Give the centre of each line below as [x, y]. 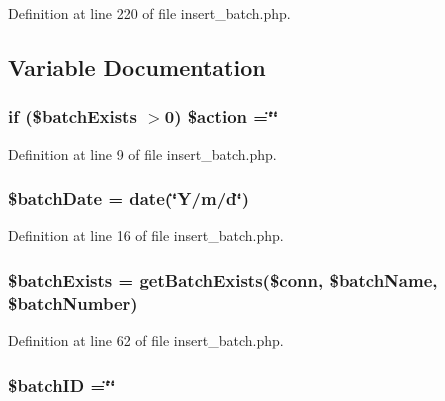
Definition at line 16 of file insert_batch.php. [146, 235]
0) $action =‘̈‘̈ [221, 116]
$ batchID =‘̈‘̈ [62, 384]
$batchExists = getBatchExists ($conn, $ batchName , [223, 279]
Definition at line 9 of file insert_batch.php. [142, 153]
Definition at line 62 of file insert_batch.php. [146, 340]
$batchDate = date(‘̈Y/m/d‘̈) [129, 198]
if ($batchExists [72, 116]
